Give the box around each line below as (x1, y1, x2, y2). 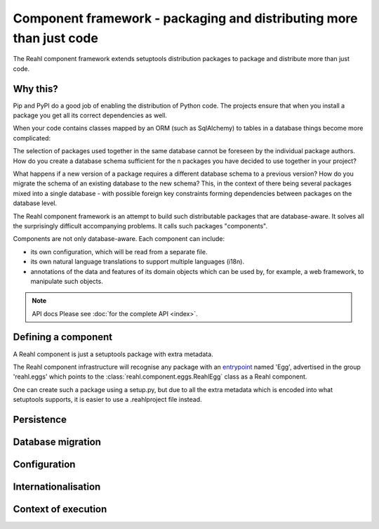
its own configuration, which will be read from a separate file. (30, 247, 208, 256)
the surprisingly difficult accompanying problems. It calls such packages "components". (13, 221, 268, 230)
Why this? (13, 83, 59, 95)
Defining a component (13, 331, 113, 344)
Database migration (13, 436, 102, 448)
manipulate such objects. (30, 277, 103, 285)
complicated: (13, 133, 51, 142)
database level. (13, 199, 58, 207)
